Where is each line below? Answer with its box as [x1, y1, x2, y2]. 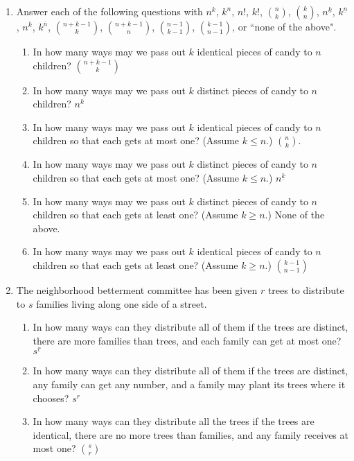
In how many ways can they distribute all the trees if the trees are [33, 414, 315, 428]
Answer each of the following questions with [16, 4, 203, 18]
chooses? [33, 390, 69, 405]
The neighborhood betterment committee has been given [16, 282, 258, 297]
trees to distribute [267, 282, 344, 297]
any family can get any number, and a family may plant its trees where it [33, 376, 346, 391]
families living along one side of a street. [36, 296, 207, 311]
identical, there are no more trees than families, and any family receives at [33, 427, 348, 442]
